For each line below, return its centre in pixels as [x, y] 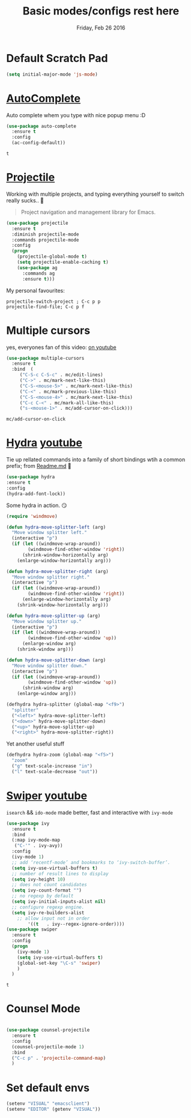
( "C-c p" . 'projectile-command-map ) [59, 1058]
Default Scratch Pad [57, 58]
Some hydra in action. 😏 [37, 505]
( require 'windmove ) [32, 516]
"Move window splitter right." [51, 577]
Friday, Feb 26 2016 [101, 28]
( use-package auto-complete [41, 126]
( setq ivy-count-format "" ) [47, 890]
